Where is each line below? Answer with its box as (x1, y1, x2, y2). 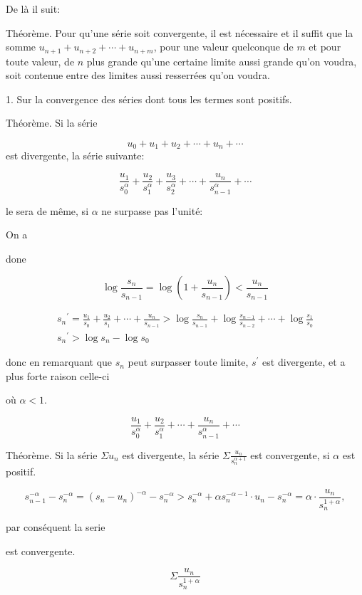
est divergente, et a (262, 354, 346, 369)
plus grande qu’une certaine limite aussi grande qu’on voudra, (86, 53, 357, 68)
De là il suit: (6, 1, 61, 16)
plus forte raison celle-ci (6, 368, 110, 383)
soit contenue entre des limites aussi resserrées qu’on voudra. (6, 68, 270, 83)
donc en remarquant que (6, 354, 113, 369)
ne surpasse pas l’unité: (101, 203, 203, 218)
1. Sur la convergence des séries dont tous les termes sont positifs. (6, 91, 292, 106)
